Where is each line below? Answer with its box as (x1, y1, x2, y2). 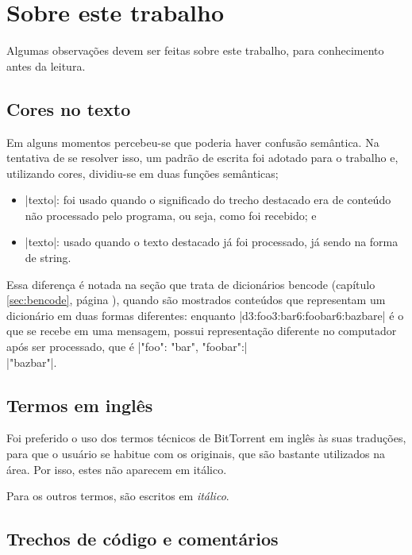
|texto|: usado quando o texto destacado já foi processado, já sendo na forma (25, 233, 399, 250)
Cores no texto (6, 96, 131, 121)
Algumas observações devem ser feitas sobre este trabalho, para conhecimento (6, 42, 384, 59)
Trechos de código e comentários (6, 526, 279, 551)
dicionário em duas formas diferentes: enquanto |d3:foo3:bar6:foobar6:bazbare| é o (6, 306, 404, 323)
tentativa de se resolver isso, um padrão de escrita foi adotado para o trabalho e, (6, 149, 399, 166)
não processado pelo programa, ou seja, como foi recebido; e (25, 206, 317, 223)
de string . (25, 249, 71, 266)
